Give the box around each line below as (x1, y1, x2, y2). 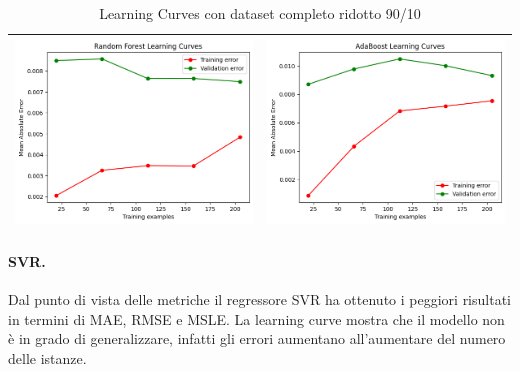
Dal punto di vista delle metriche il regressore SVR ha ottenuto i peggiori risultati (8, 288, 511, 309)
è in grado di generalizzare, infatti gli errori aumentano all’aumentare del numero (8, 328, 506, 349)
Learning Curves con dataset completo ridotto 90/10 (99, 3, 421, 23)
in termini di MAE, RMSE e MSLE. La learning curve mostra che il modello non (8, 308, 505, 329)
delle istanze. (8, 347, 87, 368)
